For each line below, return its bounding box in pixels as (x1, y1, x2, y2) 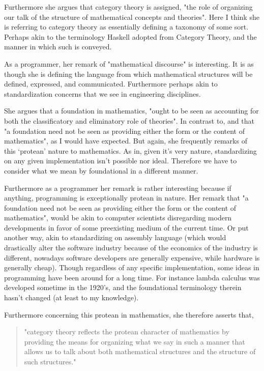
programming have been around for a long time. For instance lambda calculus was (4, 272, 260, 282)
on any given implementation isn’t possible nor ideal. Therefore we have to (4, 155, 237, 166)
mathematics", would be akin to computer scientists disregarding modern (4, 212, 232, 223)
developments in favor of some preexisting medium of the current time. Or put (4, 222, 249, 233)
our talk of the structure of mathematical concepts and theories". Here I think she (4, 11, 259, 22)
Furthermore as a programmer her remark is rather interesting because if (4, 182, 231, 193)
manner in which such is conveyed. (4, 41, 112, 52)
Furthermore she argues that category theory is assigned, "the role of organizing (4, 2, 253, 12)
